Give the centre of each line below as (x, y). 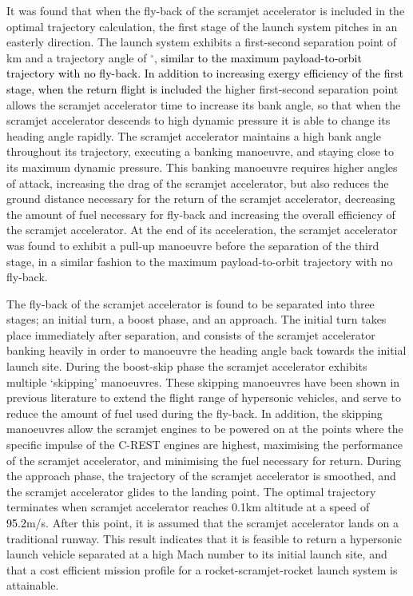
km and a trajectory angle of (77, 57)
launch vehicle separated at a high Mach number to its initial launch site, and (197, 554)
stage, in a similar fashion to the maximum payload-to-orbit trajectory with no (200, 261)
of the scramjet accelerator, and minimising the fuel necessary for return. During (204, 460)
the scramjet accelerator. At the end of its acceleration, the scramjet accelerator (202, 230)
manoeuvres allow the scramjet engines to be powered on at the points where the (205, 429)
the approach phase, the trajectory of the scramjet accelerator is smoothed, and (201, 476)
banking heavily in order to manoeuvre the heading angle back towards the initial (206, 350)
